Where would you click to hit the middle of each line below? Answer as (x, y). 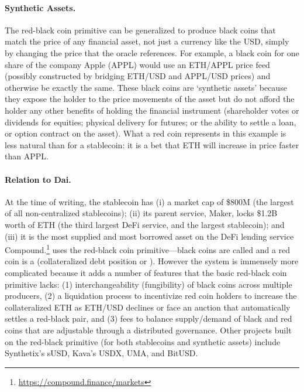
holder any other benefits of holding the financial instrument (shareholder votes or (152, 110)
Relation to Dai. (38, 179)
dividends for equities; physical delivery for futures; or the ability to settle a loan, (151, 122)
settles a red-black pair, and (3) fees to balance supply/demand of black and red (148, 318)
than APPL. (27, 156)
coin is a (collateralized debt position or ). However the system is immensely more (152, 261)
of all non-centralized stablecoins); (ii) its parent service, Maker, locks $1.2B (141, 213)
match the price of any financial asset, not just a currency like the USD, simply (147, 41)
